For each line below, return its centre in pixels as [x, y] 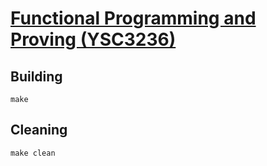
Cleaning [39, 130]
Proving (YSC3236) [93, 39]
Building [36, 76]
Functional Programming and [133, 18]
